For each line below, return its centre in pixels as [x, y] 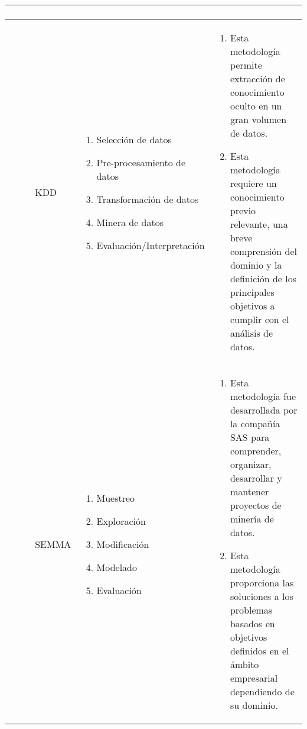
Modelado [117, 567]
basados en [252, 623]
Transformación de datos [148, 199]
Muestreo [116, 498]
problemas [251, 610]
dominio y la [256, 265]
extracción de [257, 78]
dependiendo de [262, 691]
